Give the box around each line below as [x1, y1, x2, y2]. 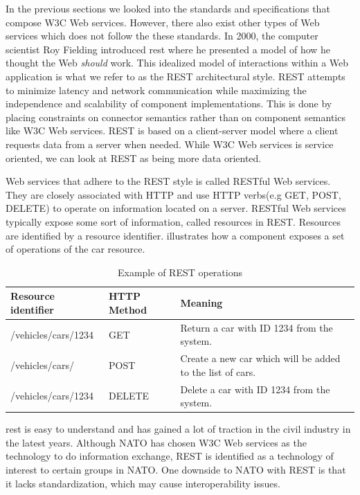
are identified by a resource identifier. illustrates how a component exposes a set [6, 228, 345, 242]
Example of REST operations [118, 264, 242, 279]
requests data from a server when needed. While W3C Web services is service [6, 136, 334, 151]
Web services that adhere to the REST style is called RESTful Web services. [6, 174, 331, 188]
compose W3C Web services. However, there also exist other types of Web [6, 15, 320, 29]
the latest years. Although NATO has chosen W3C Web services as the [6, 435, 307, 449]
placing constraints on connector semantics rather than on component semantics [6, 109, 345, 124]
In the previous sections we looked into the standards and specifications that [6, 1, 330, 15]
